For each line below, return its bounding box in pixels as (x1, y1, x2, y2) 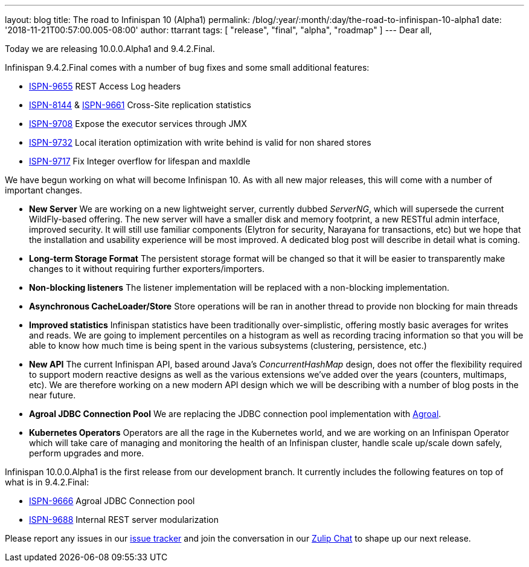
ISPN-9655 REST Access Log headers (29, 81, 181, 91)
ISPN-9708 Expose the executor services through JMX (29, 118, 247, 129)
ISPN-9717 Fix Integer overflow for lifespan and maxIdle (29, 156, 251, 166)
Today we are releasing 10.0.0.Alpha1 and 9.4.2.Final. (5, 44, 215, 54)
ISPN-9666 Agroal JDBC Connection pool (29, 496, 195, 506)
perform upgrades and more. (29, 448, 144, 458)
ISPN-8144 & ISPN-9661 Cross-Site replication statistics (29, 100, 251, 110)
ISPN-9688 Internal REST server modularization (29, 514, 219, 525)
